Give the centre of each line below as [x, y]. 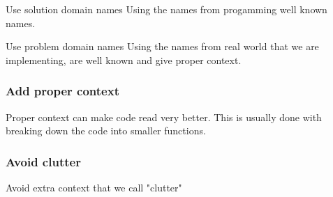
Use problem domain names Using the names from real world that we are [162, 46]
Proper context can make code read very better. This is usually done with [164, 117]
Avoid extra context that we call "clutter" [94, 187]
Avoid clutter [43, 161]
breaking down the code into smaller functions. [106, 131]
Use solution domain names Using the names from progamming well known [166, 9]
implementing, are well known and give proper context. [124, 60]
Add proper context [62, 91]
